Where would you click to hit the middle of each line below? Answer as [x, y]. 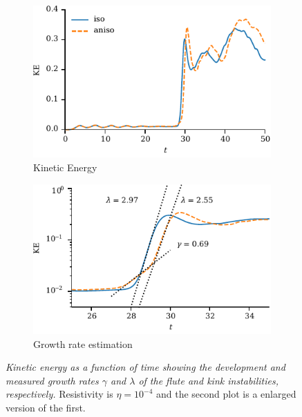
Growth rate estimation [83, 343]
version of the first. [46, 407]
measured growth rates [52, 380]
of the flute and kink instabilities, [208, 380]
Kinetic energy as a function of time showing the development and [145, 367]
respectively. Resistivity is [59, 394]
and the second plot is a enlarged [226, 394]
